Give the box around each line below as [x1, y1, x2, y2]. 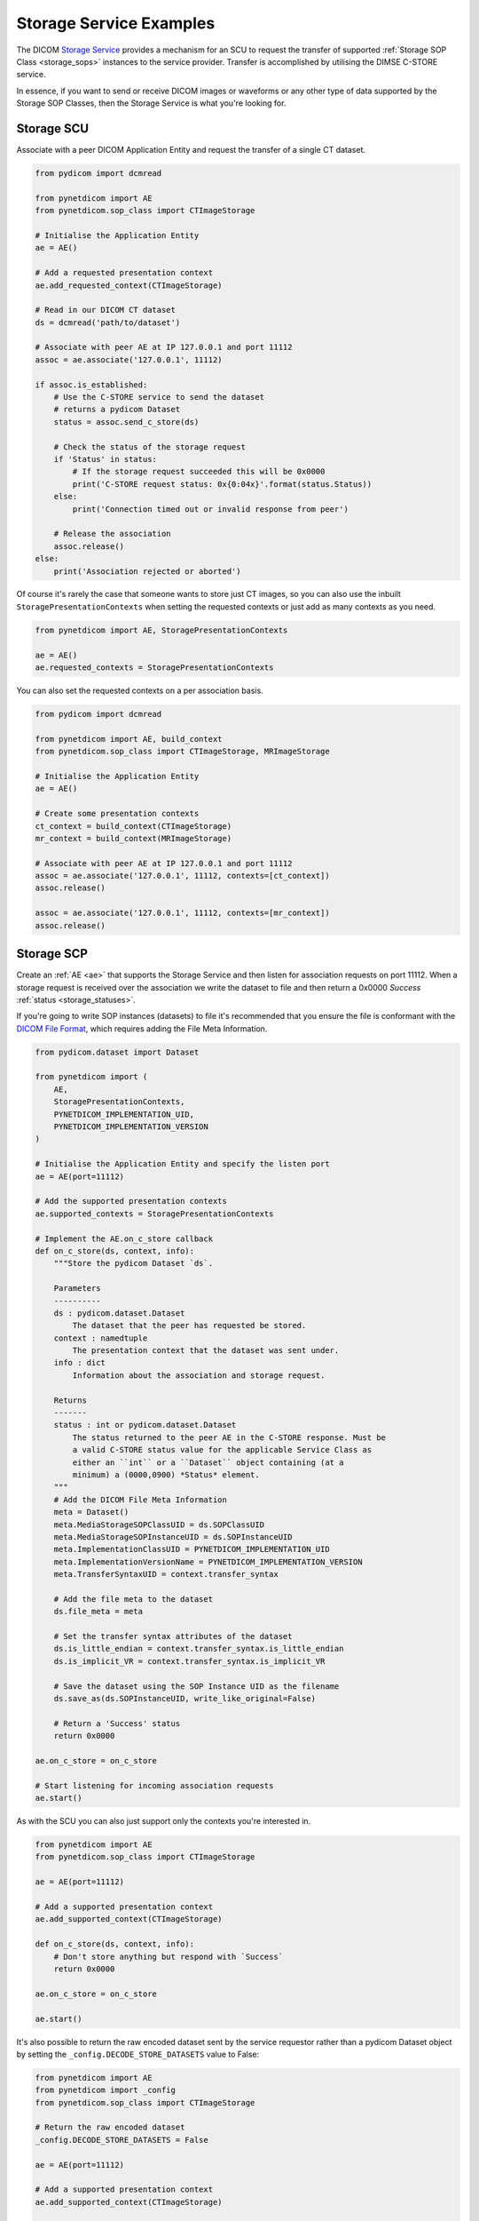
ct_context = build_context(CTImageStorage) [35, 821, 232, 831]
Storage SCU [16, 121, 89, 136]
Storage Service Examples [16, 13, 216, 33]
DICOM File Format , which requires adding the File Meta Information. [16, 1023, 268, 1034]
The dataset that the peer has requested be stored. [72, 1320, 307, 1331]
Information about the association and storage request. [72, 1370, 326, 1381]
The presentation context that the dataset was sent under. [72, 1346, 340, 1356]
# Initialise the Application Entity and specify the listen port [35, 1159, 330, 1169]
